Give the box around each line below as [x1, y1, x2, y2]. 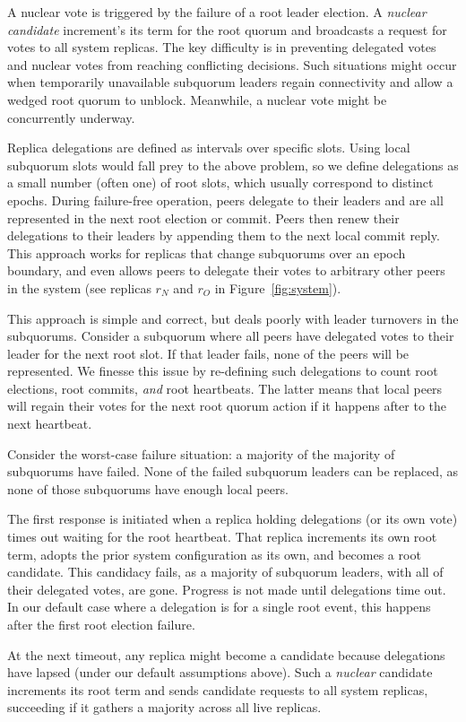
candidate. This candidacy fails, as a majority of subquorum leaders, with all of [7, 562, 444, 581]
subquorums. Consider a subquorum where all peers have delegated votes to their [7, 326, 454, 345]
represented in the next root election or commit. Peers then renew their [7, 208, 400, 227]
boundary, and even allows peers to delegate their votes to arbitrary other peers [7, 261, 445, 280]
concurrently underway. [7, 108, 135, 126]
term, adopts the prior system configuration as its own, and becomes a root [7, 544, 421, 563]
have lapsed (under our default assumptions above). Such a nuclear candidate [7, 663, 433, 682]
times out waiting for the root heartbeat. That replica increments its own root [7, 527, 437, 546]
